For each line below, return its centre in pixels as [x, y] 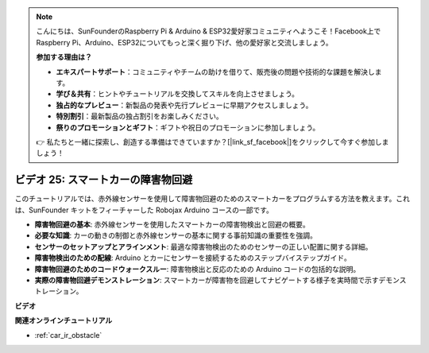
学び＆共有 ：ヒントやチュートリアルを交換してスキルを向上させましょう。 [178, 94]
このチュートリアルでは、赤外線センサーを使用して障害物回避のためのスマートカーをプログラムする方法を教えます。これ [213, 199]
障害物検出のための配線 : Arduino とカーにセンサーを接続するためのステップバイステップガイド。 [193, 258]
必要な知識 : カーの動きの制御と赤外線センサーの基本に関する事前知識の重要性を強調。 [176, 235]
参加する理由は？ [64, 57]
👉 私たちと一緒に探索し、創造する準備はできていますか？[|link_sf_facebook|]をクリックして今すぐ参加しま [213, 142]
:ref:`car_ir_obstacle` [68, 335]
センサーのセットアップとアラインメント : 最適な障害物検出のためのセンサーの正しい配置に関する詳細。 [203, 246]
